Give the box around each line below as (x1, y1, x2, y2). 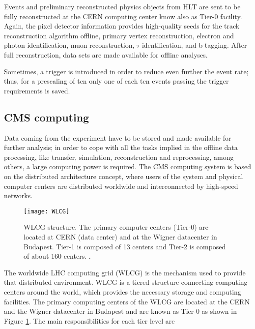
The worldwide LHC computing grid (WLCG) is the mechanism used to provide (4, 267, 246, 277)
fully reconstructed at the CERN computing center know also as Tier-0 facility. (4, 11, 242, 21)
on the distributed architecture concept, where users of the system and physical (4, 171, 243, 181)
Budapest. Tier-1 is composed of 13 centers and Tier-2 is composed (24, 241, 226, 251)
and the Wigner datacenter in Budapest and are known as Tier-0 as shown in (4, 306, 237, 316)
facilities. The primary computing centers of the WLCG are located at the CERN (4, 296, 250, 306)
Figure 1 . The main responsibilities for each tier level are (4, 315, 175, 326)
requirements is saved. (4, 85, 70, 95)
